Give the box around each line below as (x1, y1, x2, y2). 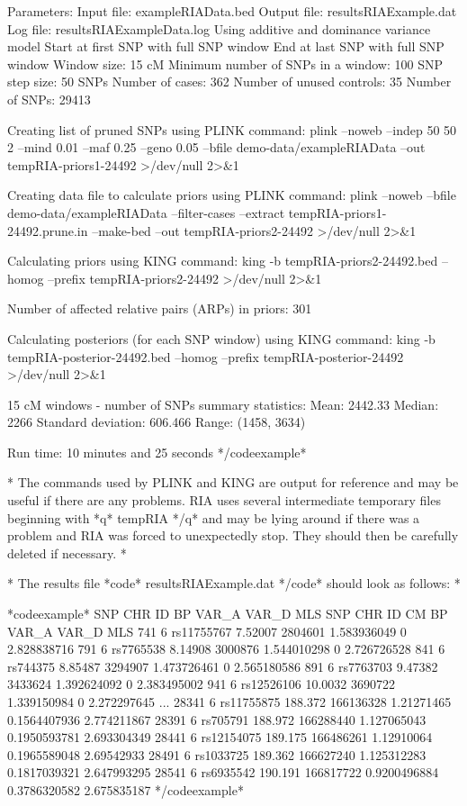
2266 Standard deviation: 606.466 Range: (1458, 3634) (7, 412, 306, 431)
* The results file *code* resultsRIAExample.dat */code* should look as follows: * (7, 574, 461, 593)
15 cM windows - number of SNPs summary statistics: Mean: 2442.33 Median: (7, 394, 439, 413)
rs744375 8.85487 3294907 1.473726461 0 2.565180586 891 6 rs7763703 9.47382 (7, 657, 438, 675)
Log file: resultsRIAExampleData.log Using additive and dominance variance (7, 19, 431, 38)
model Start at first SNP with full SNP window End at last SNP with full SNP (7, 37, 445, 56)
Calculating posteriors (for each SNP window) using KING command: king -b (7, 329, 436, 348)
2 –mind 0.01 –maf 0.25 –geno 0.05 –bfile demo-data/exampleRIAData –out (7, 138, 426, 157)
